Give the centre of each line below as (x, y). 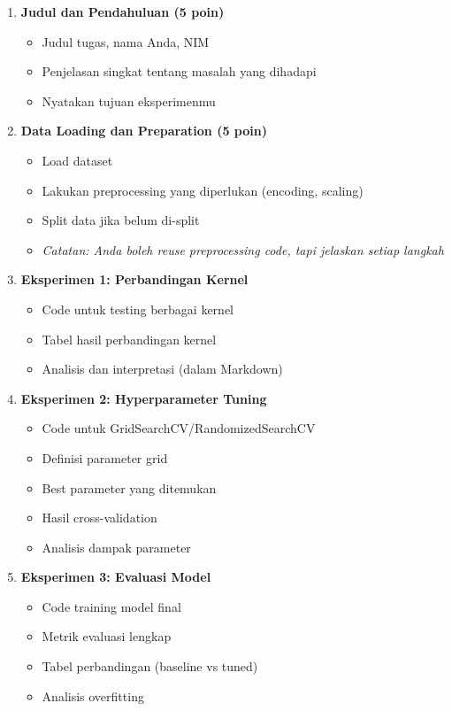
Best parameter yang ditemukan (129, 487)
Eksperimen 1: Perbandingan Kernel (134, 279)
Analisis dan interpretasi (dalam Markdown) (162, 369)
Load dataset (77, 160)
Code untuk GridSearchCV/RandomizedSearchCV (179, 428)
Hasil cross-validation (100, 518)
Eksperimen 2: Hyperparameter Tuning (144, 398)
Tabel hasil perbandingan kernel (129, 339)
